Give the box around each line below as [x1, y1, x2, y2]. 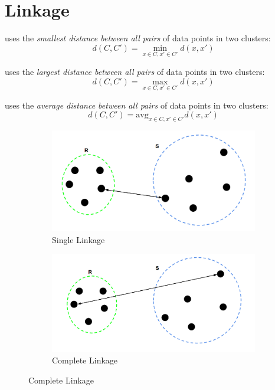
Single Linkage [52, 233, 105, 245]
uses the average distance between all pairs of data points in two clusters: [5, 99, 269, 111]
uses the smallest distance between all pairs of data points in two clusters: [5, 32, 271, 44]
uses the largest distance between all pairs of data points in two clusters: [5, 65, 265, 77]
